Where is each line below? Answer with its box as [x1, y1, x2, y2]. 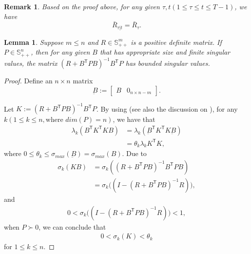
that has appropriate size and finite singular [99, 47, 231, 57]
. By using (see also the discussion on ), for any [96, 103, 238, 114]
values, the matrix [4, 58, 58, 68]
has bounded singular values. [125, 58, 210, 68]
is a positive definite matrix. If [131, 37, 222, 47]
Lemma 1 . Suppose [4, 37, 64, 47]
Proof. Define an [4, 76, 53, 86]
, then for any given [31, 47, 90, 57]
